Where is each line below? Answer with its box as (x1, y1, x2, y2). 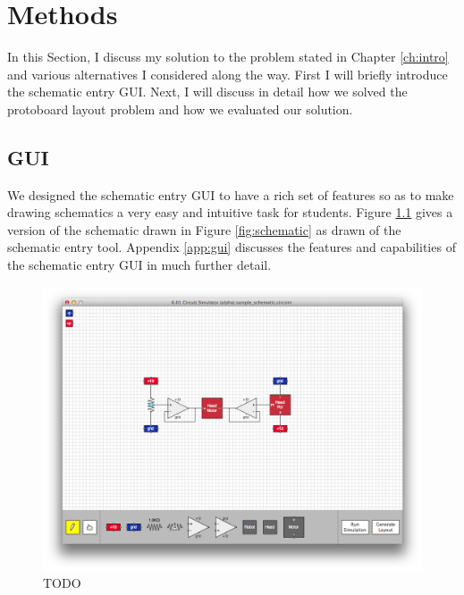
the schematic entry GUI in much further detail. (7, 256, 272, 274)
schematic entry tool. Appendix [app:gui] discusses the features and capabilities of (7, 238, 456, 256)
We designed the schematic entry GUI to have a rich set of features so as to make (7, 185, 454, 204)
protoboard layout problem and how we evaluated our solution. (7, 99, 353, 118)
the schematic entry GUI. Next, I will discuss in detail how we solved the (7, 82, 408, 101)
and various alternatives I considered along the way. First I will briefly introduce (7, 64, 448, 83)
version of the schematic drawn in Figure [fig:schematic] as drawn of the (7, 220, 401, 239)
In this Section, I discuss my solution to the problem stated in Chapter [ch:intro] (7, 47, 449, 66)
